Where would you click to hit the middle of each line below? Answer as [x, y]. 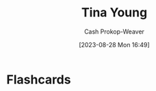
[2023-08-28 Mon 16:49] [114, 44]
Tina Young [114, 13]
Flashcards [39, 79]
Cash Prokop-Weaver [114, 31]
